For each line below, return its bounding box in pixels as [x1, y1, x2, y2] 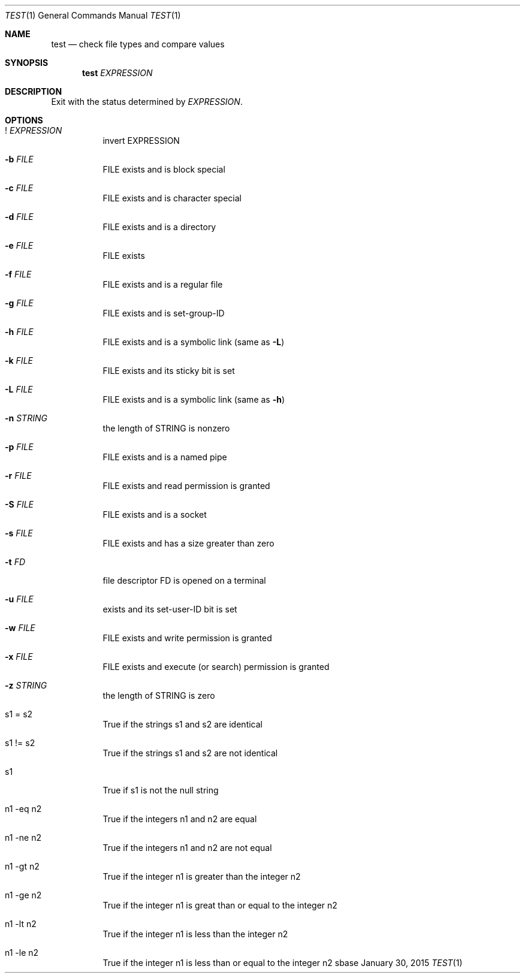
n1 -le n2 [5, 947, 39, 958]
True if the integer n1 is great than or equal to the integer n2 [102, 900, 337, 910]
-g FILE [5, 298, 34, 308]
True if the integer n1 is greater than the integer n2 [102, 871, 301, 882]
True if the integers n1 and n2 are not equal [102, 843, 272, 853]
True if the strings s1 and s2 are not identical [102, 748, 278, 758]
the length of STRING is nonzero [102, 423, 230, 433]
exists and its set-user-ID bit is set [102, 604, 237, 614]
